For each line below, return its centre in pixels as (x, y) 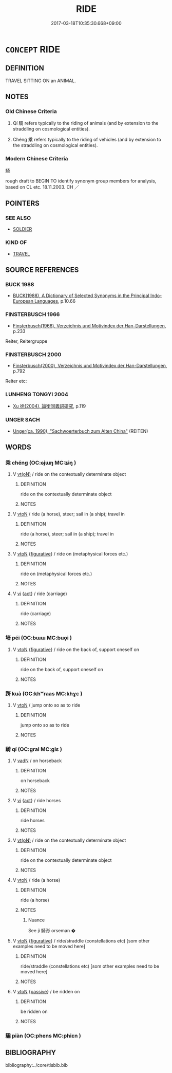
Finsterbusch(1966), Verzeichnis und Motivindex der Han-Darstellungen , (89, 326)
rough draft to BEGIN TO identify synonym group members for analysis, (81, 181)
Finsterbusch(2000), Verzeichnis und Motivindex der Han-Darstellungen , (90, 366)
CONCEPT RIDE (33, 49)
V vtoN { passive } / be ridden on (46, 992)
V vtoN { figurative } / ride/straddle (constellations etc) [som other (81, 941)
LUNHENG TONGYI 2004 (37, 394)
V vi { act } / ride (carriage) (40, 594)
